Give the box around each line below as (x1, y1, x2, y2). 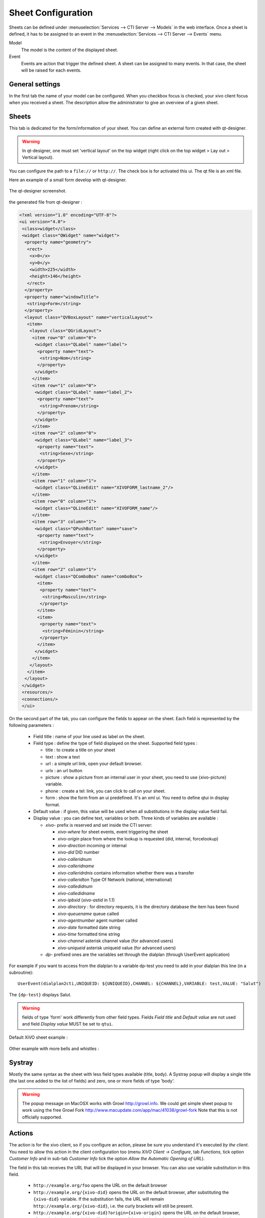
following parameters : (9, 723, 54, 728)
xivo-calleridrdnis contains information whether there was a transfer (57, 870, 194, 875)
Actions (9, 1129, 34, 1138)
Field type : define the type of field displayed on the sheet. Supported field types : (33, 741, 198, 746)
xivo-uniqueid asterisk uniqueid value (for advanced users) (57, 945, 176, 951)
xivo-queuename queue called (57, 911, 119, 916)
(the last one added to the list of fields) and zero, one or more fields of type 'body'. (9, 1078, 175, 1084)
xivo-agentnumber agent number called (57, 917, 138, 923)
